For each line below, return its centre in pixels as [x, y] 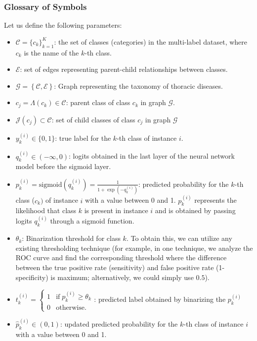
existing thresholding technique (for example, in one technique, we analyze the [134, 248]
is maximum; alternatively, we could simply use [122, 277]
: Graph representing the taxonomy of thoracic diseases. [138, 85]
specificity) [32, 277]
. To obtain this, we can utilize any [179, 238]
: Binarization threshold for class [71, 238]
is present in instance [116, 210]
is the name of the [51, 52]
